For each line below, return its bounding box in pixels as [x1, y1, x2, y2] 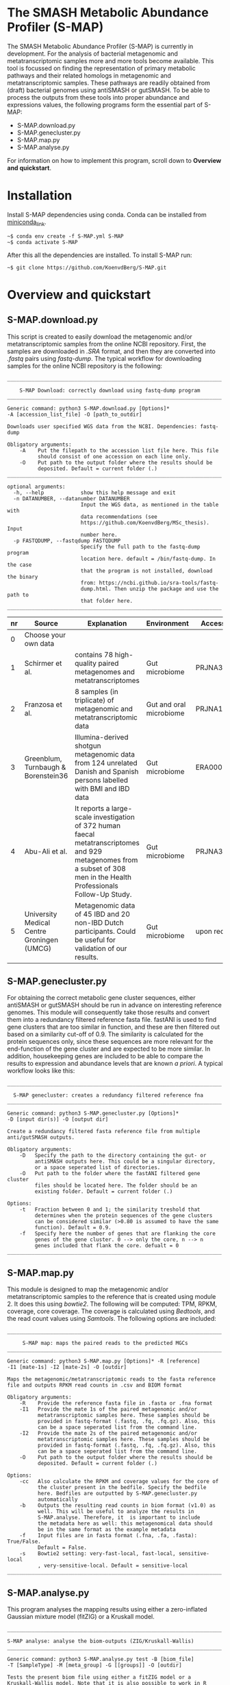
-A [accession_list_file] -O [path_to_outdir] [7, 411, 142, 418]
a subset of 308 [75, 864, 127, 873]
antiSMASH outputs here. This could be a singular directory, [34, 1158, 216, 1165]
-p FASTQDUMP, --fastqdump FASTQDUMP [13, 537, 121, 544]
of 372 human [75, 821, 121, 830]
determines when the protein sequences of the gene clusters [34, 1212, 213, 1219]
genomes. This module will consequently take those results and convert [7, 1008, 210, 1016]
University [24, 909, 57, 919]
